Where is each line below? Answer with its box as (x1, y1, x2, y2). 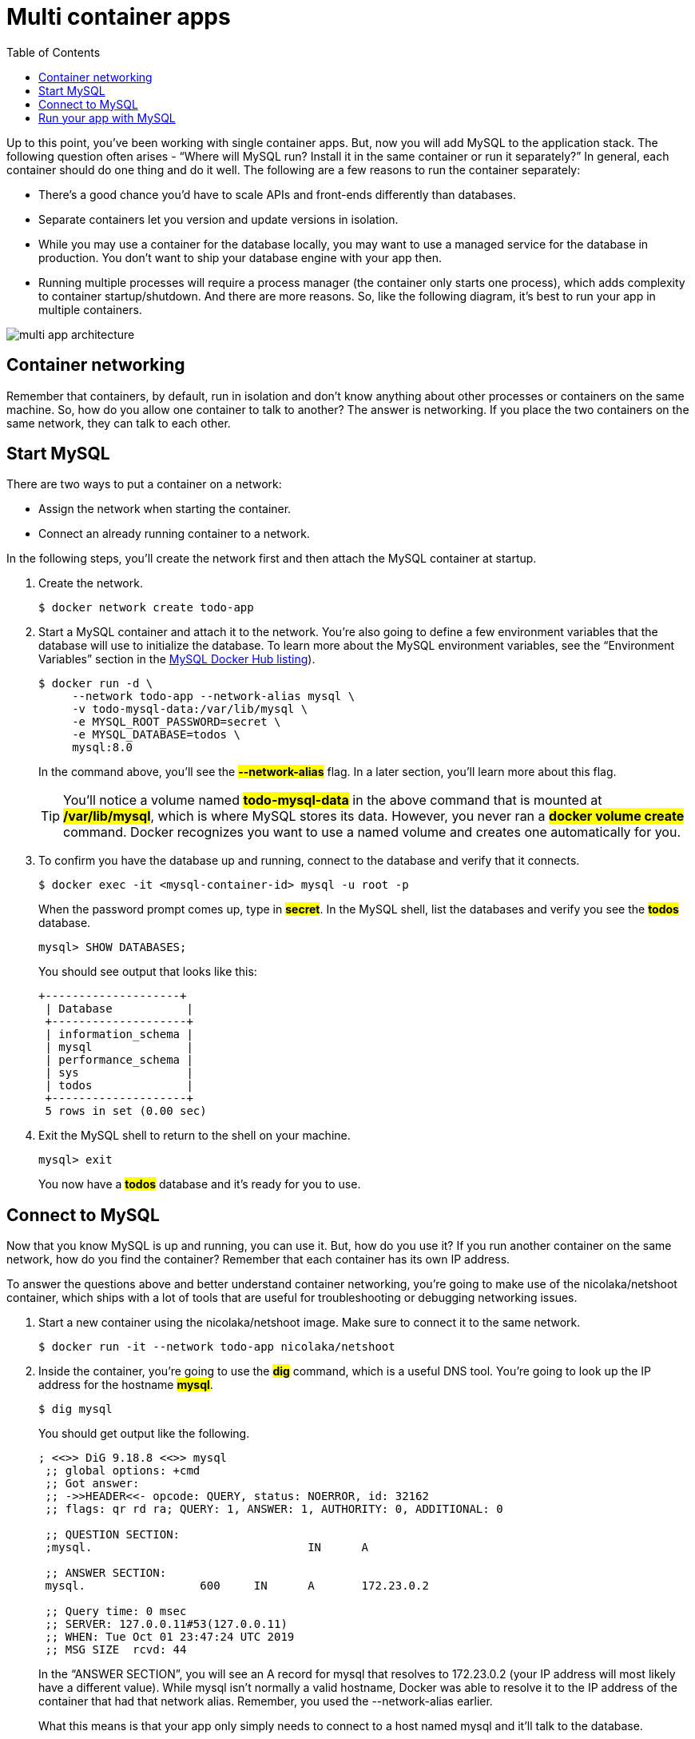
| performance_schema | (45, 1053, 193, 1067)
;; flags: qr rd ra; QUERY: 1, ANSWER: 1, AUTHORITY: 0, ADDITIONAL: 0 (45, 1502, 503, 1516)
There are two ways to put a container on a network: (6, 477, 282, 491)
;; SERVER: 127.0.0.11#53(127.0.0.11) (45, 1618, 288, 1631)
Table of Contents (6, 45, 101, 59)
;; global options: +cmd (45, 1464, 201, 1478)
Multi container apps (6, 3, 231, 30)
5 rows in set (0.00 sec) (45, 1104, 207, 1118)
